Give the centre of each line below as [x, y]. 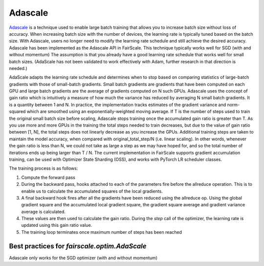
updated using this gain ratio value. [57, 225]
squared [17, 111]
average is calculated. [44, 211]
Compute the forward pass [48, 177]
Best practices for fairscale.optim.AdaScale [78, 246]
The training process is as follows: [44, 168]
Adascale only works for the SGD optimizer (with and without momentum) [83, 258]
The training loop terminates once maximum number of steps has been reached [102, 232]
